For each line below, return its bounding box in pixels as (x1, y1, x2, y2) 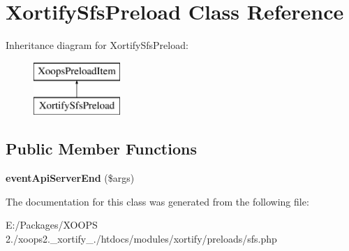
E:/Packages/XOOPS (6, 217, 98, 232)
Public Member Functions (6, 138, 197, 159)
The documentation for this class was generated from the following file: (6, 194, 309, 208)
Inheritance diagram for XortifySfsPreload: (6, 38, 188, 52)
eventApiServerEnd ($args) (6, 171, 135, 185)
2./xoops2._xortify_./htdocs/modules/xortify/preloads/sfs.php (6, 231, 277, 245)
